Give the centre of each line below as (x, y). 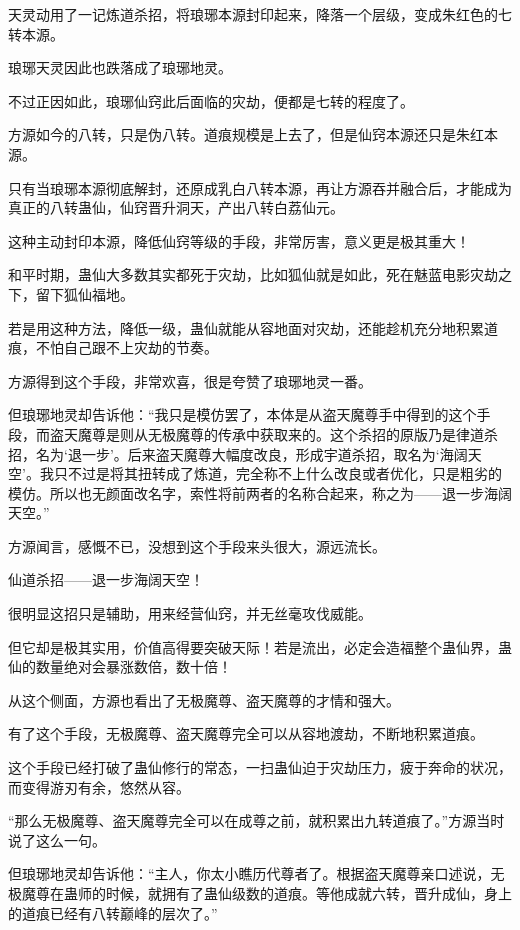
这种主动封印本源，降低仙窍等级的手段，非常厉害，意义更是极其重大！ (239, 240)
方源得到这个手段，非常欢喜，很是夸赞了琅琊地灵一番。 (190, 380)
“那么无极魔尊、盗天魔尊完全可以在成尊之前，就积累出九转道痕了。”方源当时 (256, 820)
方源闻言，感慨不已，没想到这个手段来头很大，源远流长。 (197, 545)
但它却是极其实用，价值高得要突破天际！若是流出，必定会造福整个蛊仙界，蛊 (260, 646)
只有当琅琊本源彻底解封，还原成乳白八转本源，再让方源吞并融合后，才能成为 (260, 187)
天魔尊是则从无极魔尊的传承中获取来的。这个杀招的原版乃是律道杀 (280, 433)
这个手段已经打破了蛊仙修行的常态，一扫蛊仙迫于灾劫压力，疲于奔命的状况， (260, 767)
